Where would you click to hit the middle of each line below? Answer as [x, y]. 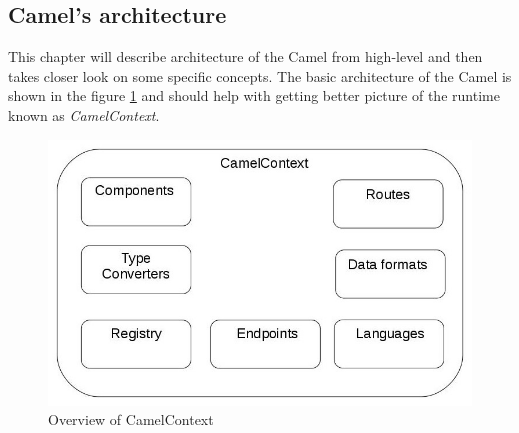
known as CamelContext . [84, 114]
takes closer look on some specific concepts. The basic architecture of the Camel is [260, 75]
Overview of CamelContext [131, 419]
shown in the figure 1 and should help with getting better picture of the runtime [254, 95]
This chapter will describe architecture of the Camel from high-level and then [245, 56]
